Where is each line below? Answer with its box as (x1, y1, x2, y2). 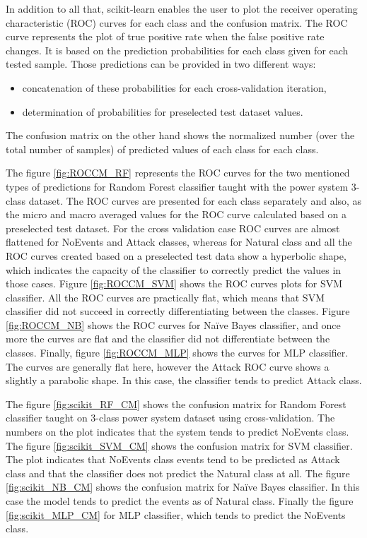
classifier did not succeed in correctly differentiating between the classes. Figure (6, 304, 350, 318)
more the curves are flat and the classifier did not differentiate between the (6, 331, 330, 346)
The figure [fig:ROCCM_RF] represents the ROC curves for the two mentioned (6, 165, 350, 180)
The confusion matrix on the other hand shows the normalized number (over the (6, 128, 355, 143)
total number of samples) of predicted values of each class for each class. (6, 141, 319, 156)
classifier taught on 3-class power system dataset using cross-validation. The (6, 410, 335, 425)
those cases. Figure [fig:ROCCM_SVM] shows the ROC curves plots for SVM (6, 276, 343, 291)
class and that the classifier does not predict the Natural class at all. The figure (6, 465, 350, 480)
